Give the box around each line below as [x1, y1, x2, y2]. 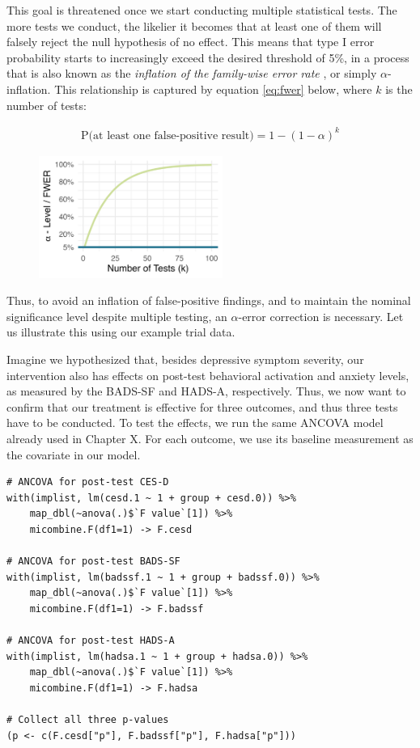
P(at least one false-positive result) [81, 129, 254, 142]
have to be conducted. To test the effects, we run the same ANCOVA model [6, 414, 384, 431]
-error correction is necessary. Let [238, 307, 404, 324]
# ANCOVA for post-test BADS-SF [6, 556, 180, 568]
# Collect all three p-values [6, 714, 169, 726]
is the [385, 80, 413, 97]
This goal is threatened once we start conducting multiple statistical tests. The [6, 2, 397, 18]
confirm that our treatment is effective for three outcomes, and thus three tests [6, 398, 398, 415]
